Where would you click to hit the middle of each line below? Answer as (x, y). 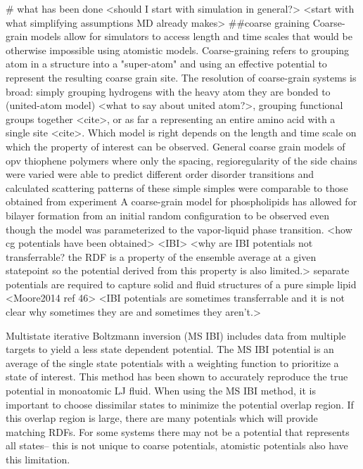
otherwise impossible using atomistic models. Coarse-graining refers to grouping (178, 50)
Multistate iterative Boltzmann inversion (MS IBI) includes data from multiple (176, 335)
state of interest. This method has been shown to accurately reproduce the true (177, 377)
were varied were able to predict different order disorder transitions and (160, 174)
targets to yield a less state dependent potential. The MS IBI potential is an (170, 349)
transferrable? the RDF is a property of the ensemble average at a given (161, 256)
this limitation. (38, 459)
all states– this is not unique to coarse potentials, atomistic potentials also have (177, 445)
